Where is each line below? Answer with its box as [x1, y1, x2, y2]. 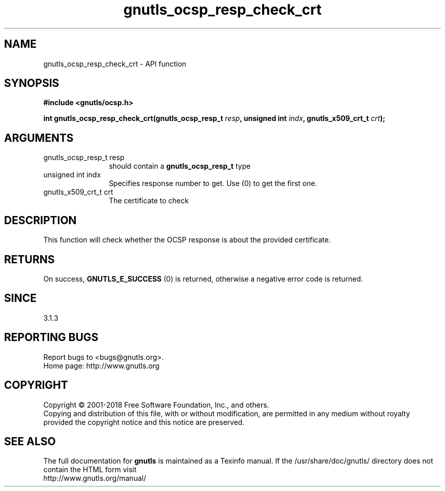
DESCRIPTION [4, 213, 77, 227]
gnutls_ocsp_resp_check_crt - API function [43, 59, 186, 68]
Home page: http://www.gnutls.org [43, 361, 160, 370]
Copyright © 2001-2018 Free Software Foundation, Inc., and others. [43, 400, 269, 409]
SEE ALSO [4, 435, 56, 448]
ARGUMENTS [4, 131, 74, 144]
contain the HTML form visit [43, 465, 137, 474]
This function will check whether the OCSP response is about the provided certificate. [43, 235, 331, 244]
